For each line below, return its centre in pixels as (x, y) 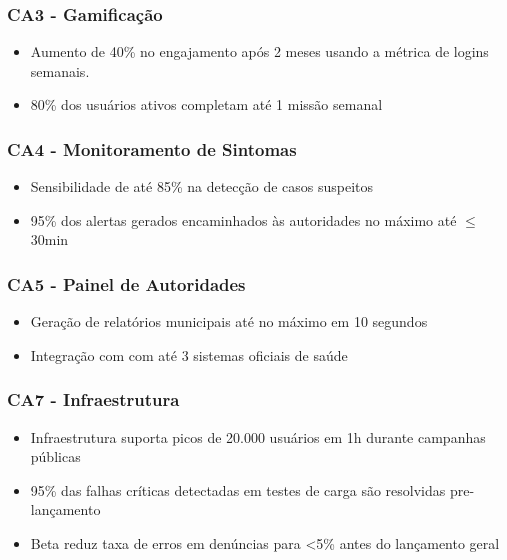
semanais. (60, 70)
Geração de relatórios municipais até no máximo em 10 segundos (229, 321)
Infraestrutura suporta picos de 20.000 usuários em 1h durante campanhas (258, 436)
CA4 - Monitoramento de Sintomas (152, 148)
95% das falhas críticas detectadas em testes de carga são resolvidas (238, 489)
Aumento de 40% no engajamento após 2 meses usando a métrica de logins (259, 51)
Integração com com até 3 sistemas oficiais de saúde (189, 354)
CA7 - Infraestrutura (93, 399)
